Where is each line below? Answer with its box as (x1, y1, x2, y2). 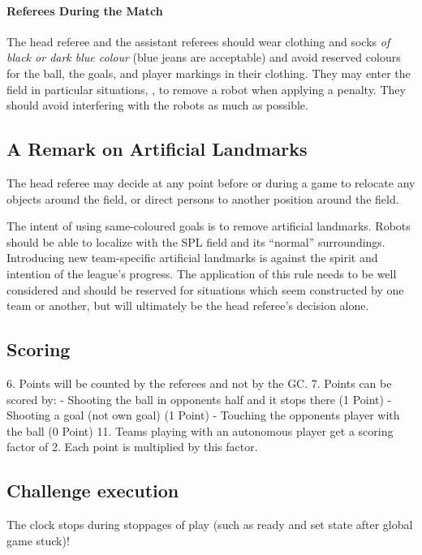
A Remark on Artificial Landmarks (6, 136, 308, 161)
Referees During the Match (6, 2, 163, 19)
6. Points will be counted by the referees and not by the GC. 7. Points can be (6, 374, 392, 391)
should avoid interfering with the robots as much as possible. (6, 97, 308, 114)
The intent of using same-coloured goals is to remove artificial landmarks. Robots (6, 217, 411, 234)
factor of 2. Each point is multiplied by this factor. (6, 438, 258, 455)
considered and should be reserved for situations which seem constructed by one (6, 281, 404, 298)
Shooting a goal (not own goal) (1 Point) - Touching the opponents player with (6, 407, 400, 424)
